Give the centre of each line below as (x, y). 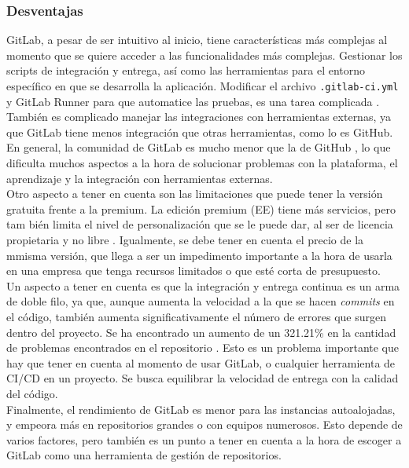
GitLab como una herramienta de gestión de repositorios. (144, 455)
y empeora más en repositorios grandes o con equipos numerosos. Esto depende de (204, 424)
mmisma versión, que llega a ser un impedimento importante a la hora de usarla (199, 255)
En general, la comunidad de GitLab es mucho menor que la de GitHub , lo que (199, 147)
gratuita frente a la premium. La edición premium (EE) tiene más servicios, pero (201, 208)
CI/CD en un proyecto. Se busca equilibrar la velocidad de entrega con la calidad (203, 378)
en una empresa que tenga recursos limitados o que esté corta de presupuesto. (193, 271)
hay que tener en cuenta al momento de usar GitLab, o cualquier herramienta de (201, 362)
